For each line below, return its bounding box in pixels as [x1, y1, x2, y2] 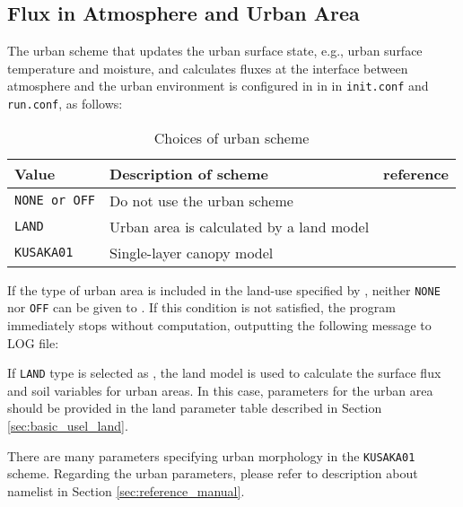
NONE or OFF [14, 193, 96, 208]
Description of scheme [109, 162, 269, 184]
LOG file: [7, 333, 59, 352]
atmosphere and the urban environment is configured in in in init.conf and [7, 76, 429, 95]
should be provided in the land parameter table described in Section [7, 398, 382, 417]
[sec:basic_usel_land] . [7, 416, 128, 435]
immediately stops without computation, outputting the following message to [7, 316, 432, 335]
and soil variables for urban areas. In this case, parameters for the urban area [7, 380, 433, 399]
